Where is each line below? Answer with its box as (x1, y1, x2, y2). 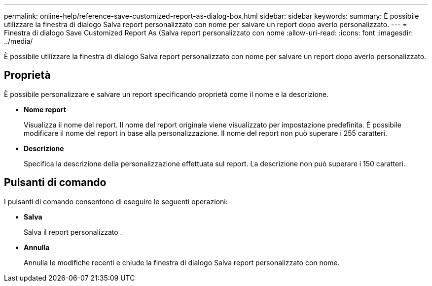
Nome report (24, 105, 66, 114)
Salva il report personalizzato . (24, 227, 122, 236)
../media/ (4, 37, 33, 45)
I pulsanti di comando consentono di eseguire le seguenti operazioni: (4, 197, 228, 206)
